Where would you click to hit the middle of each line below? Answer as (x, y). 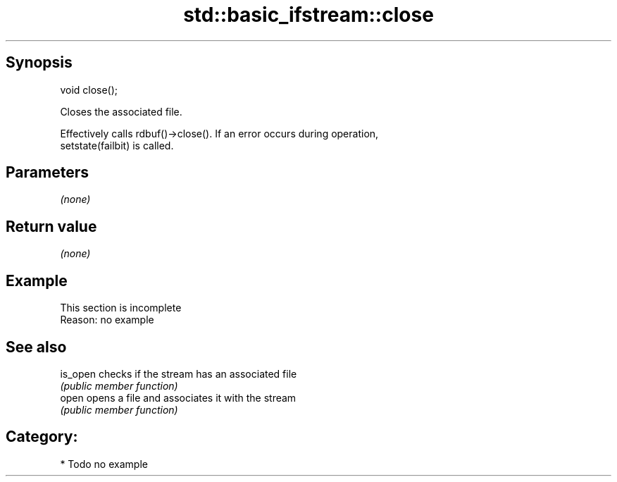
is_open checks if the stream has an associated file (179, 373)
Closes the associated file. (121, 111)
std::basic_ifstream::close (308, 15)
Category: (42, 437)
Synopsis (39, 63)
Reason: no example (107, 320)
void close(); (89, 89)
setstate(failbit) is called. (117, 145)
